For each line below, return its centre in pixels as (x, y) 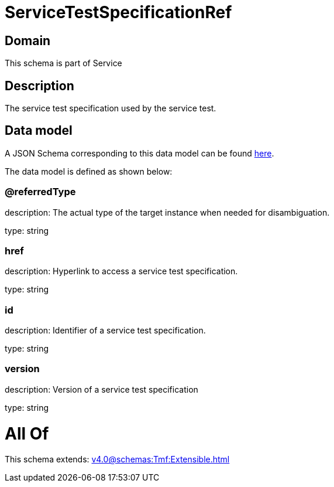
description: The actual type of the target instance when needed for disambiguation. (167, 212)
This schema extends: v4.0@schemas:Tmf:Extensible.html (117, 459)
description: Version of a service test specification (101, 389)
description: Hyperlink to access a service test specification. (121, 271)
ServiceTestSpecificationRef (118, 12)
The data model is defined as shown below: (89, 171)
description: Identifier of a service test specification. (105, 331)
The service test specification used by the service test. (111, 108)
